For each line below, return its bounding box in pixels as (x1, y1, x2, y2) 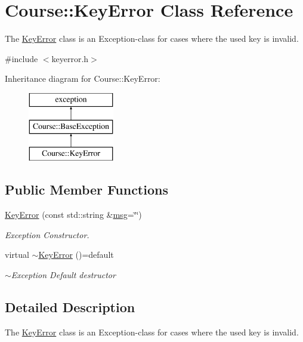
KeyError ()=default (38, 248, 114, 261)
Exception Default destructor (11, 268, 116, 281)
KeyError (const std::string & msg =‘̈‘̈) (5, 208, 142, 221)
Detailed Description (5, 297, 135, 316)
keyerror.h (51, 52, 89, 64)
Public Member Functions (5, 180, 168, 199)
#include (5, 52, 38, 64)
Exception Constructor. (5, 228, 89, 241)
